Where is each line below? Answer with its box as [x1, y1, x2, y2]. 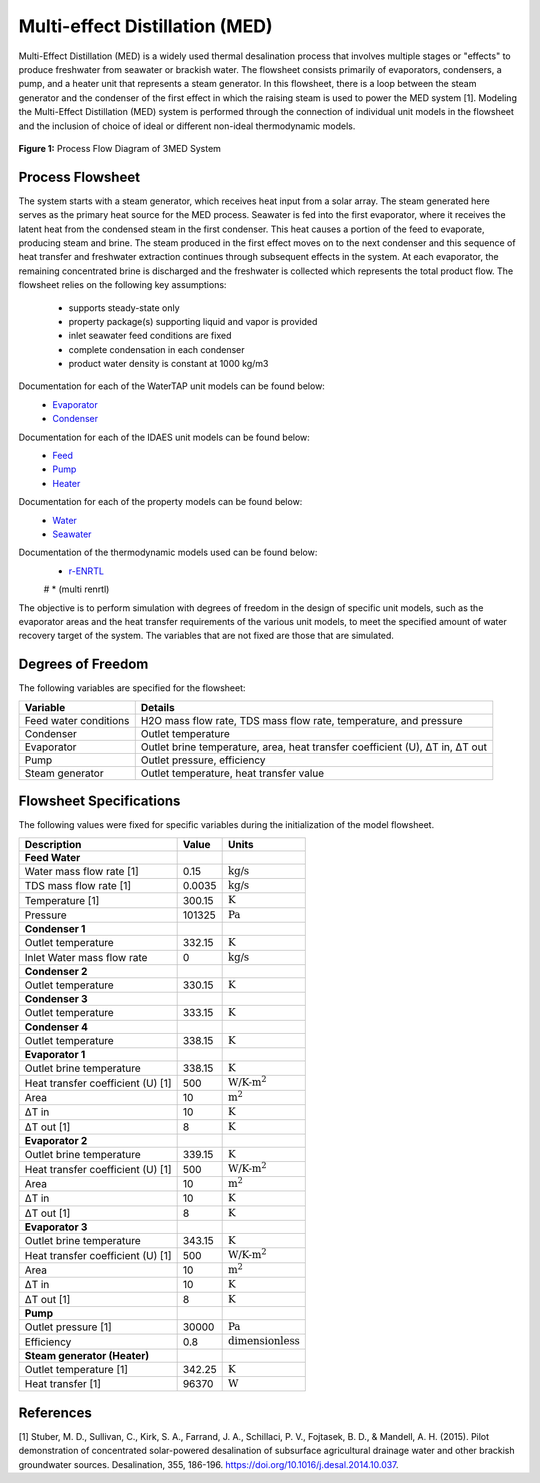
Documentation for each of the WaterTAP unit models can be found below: [18, 380, 325, 392]
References [18, 1404, 92, 1421]
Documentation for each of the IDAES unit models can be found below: [18, 431, 310, 443]
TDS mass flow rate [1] [24, 879, 132, 893]
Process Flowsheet [18, 168, 140, 185]
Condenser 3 [24, 992, 89, 1006]
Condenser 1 [24, 922, 86, 936]
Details [140, 700, 175, 714]
